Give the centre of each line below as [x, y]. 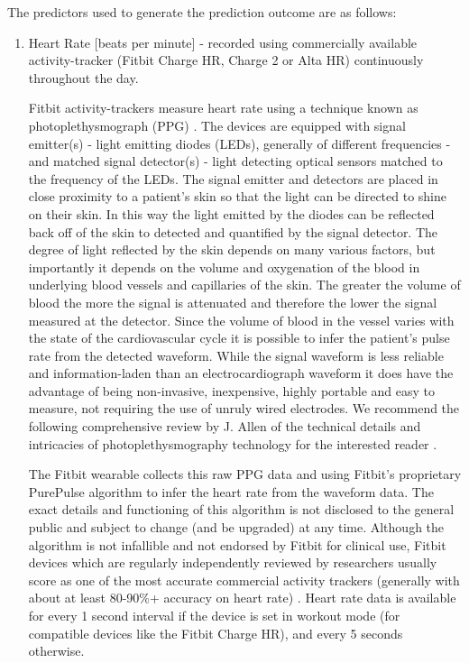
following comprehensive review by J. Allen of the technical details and [225, 426]
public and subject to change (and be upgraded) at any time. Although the [236, 527]
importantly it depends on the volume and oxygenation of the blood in [224, 267]
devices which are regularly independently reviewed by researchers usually [233, 562]
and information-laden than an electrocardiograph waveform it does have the [241, 373]
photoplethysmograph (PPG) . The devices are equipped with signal [217, 125]
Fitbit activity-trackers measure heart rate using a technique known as [223, 108]
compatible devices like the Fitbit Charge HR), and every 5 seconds [216, 633]
